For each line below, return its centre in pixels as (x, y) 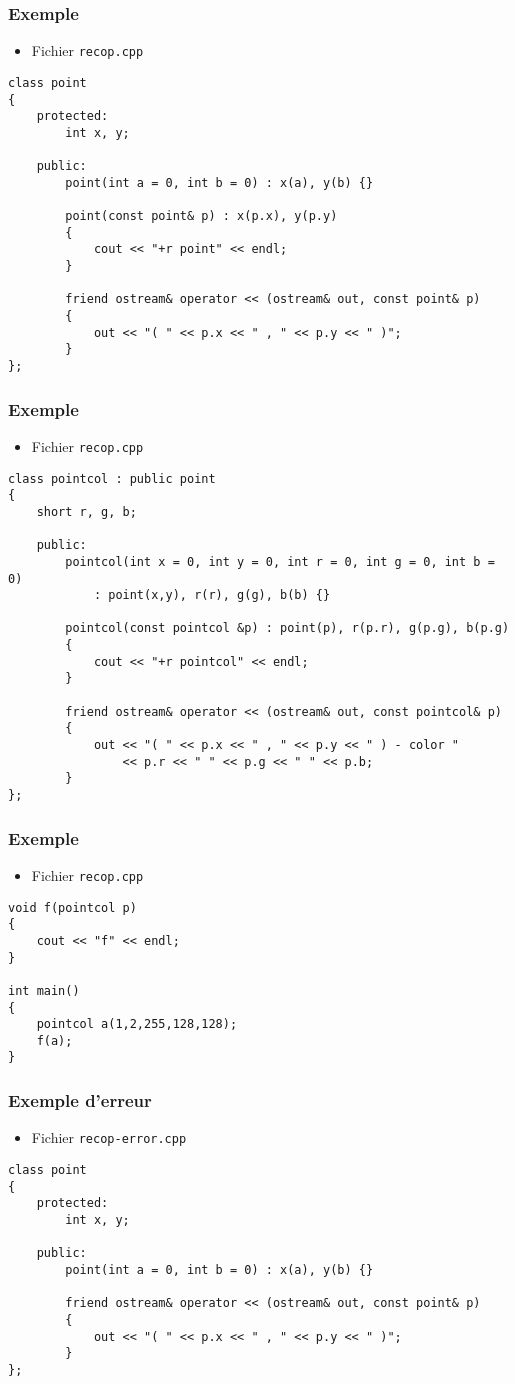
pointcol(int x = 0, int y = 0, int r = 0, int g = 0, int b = (280, 561)
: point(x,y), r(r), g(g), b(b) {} (212, 595)
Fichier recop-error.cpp (109, 1137)
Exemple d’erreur (80, 1100)
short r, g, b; (86, 511)
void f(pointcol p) (72, 907)
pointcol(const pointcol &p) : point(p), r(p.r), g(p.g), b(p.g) (287, 628)
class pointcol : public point (112, 478)
